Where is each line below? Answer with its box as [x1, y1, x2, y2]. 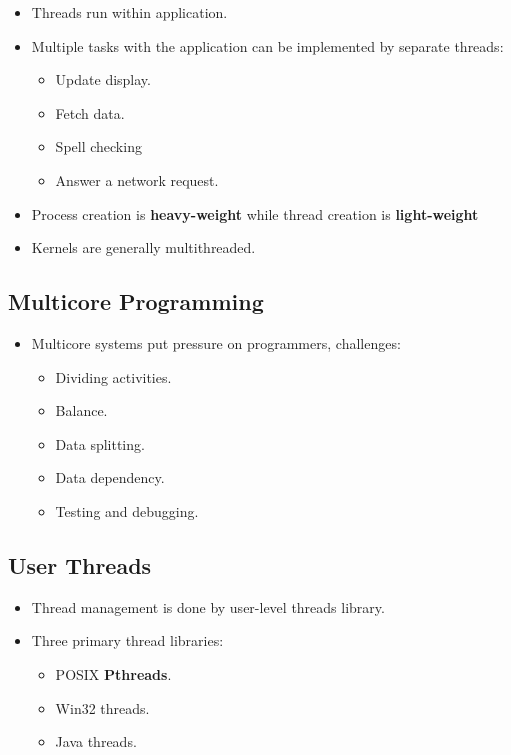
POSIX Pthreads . [55, 663, 172, 684]
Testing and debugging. [55, 500, 199, 521]
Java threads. [55, 731, 137, 752]
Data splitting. [55, 433, 145, 454]
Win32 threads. [55, 697, 150, 718]
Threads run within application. [31, 2, 228, 22]
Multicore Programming [8, 286, 264, 317]
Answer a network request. [55, 169, 219, 190]
